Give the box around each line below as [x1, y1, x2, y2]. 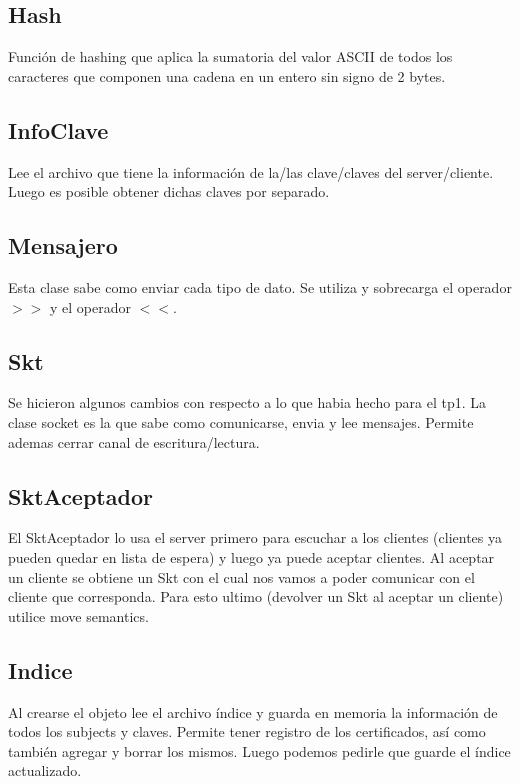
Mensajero [8, 230, 118, 261]
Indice [8, 654, 73, 685]
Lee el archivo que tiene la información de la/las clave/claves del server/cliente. [8, 161, 494, 182]
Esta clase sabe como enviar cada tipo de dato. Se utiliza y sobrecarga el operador [8, 276, 512, 297]
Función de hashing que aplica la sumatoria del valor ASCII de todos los [8, 46, 453, 67]
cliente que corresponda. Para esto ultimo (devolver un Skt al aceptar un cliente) [8, 586, 504, 607]
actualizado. [8, 760, 82, 781]
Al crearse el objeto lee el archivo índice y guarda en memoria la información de [8, 701, 498, 722]
